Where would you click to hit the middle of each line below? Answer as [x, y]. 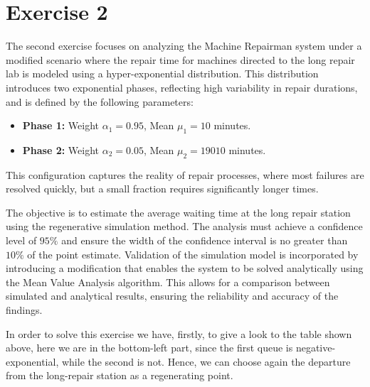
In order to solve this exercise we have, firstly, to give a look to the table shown [179, 333]
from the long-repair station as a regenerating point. [120, 375]
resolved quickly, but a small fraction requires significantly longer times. [162, 189]
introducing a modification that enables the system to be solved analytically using [185, 268]
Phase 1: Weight [61, 125]
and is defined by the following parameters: [100, 101]
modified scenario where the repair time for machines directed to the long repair [180, 59]
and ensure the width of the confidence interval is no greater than [205, 240]
